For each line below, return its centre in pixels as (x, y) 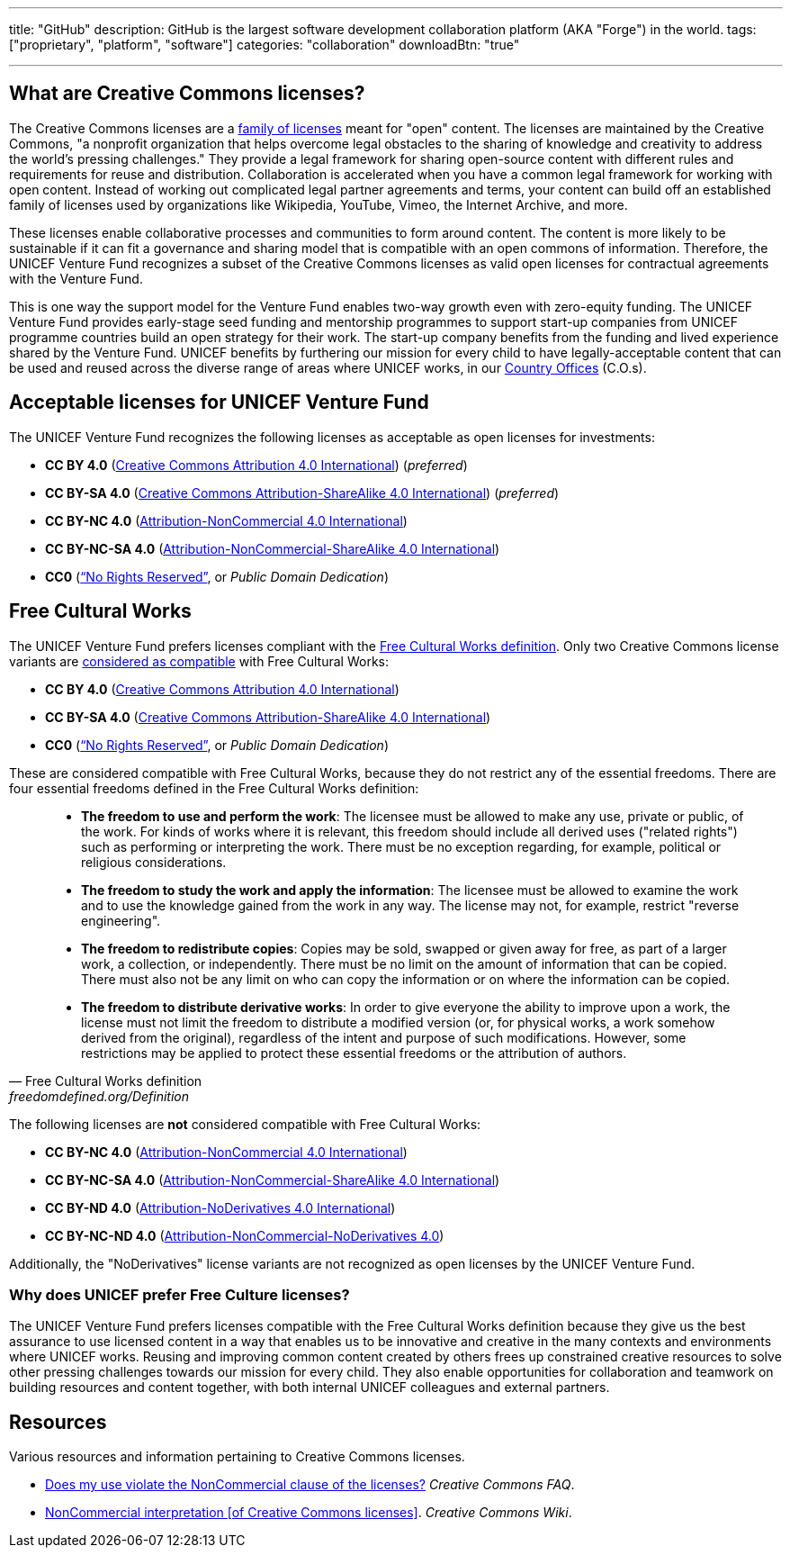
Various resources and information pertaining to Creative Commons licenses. (237, 1457)
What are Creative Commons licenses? (187, 94)
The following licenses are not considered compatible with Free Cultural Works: (245, 1124)
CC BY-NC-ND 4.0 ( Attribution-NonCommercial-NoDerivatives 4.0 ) (245, 1235)
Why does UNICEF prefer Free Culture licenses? (180, 1294)
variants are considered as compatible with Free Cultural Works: (199, 661)
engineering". (121, 920)
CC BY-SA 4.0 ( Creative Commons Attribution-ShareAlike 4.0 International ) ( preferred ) (302, 493)
